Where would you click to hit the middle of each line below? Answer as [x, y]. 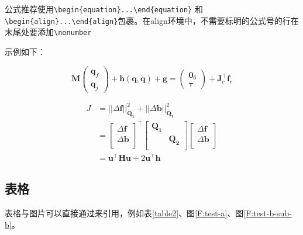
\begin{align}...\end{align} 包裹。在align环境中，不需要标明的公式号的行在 [152, 20]
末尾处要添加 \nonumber [48, 32]
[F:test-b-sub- [268, 213]
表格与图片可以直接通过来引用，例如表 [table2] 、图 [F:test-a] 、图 [124, 213]
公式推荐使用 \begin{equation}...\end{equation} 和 [104, 9]
